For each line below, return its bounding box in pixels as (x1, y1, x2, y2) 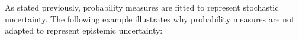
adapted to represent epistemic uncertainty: (5, 24, 163, 36)
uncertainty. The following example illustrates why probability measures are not (5, 12, 295, 25)
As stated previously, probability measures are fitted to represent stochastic (5, 1, 279, 13)
